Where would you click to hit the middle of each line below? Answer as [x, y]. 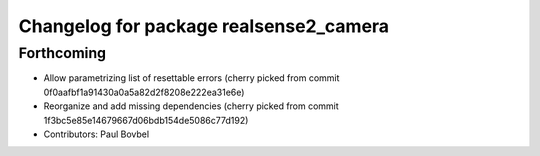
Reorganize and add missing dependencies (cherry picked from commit [191, 106]
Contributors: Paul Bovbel [96, 134]
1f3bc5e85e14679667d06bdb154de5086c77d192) [146, 120]
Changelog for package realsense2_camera [204, 26]
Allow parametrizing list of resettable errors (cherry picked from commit [191, 78]
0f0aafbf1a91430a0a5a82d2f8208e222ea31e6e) [144, 92]
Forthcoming [62, 53]
